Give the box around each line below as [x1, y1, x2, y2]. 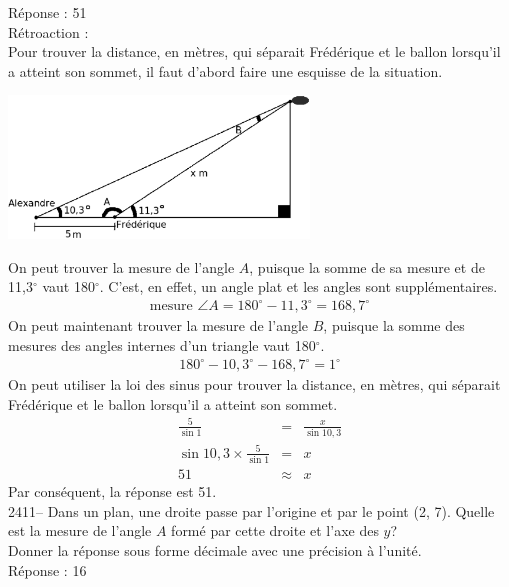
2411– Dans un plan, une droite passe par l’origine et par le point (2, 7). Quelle [8, 500, 495, 521]
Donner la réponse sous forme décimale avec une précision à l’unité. [8, 539, 422, 560]
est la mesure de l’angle [8, 520, 152, 541]
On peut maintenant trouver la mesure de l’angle [8, 315, 309, 336]
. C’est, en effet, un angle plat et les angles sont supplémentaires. [99, 276, 498, 297]
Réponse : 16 [8, 559, 87, 580]
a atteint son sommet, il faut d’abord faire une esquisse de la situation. [8, 60, 443, 81]
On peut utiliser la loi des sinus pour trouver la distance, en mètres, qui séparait [8, 374, 501, 395]
